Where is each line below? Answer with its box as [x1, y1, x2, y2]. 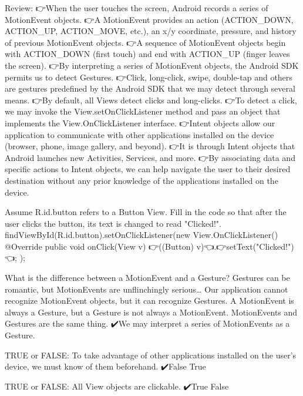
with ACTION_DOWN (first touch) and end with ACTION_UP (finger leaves [5, 48, 290, 60]
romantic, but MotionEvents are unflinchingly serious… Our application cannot [5, 283, 288, 295]
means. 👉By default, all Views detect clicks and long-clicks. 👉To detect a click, [5, 93, 297, 106]
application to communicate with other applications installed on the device [5, 128, 274, 140]
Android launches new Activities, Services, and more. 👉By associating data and [5, 151, 295, 163]
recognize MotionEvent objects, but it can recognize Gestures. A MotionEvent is [5, 294, 294, 307]
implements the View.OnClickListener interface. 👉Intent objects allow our [5, 116, 275, 129]
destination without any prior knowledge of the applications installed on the [5, 174, 278, 186]
